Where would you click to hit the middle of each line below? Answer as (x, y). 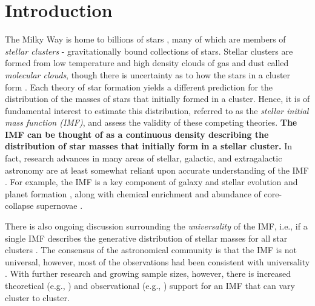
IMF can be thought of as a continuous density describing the (137, 134)
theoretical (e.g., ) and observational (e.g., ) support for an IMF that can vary (150, 285)
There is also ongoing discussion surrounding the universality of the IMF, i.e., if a (156, 226)
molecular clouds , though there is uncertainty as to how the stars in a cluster (148, 74)
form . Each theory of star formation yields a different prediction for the (139, 87)
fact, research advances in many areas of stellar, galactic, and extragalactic (144, 158)
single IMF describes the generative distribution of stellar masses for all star (146, 238)
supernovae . (60, 206)
